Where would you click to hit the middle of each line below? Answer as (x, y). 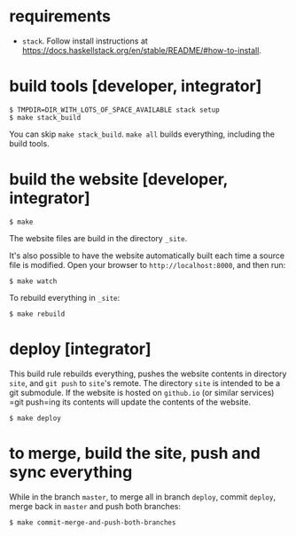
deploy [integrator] (81, 349)
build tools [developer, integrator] (136, 87)
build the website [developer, (119, 180)
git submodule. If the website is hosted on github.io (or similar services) (142, 392)
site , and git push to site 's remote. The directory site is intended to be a (145, 382)
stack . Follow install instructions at (85, 41)
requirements (60, 16)
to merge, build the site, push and (135, 453)
